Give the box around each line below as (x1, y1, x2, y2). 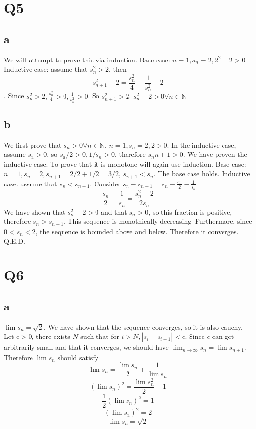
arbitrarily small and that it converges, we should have (4, 342, 169, 352)
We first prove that (4, 139, 62, 150)
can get (212, 331, 234, 341)
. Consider (90, 178, 121, 188)
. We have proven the (183, 149, 247, 159)
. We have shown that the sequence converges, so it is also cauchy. (43, 321, 243, 332)
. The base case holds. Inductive (153, 168, 250, 179)
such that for (80, 331, 120, 341)
